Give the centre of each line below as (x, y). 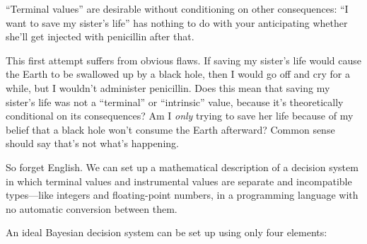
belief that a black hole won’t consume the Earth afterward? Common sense (170, 129)
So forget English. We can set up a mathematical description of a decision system (182, 167)
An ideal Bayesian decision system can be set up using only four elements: (167, 232)
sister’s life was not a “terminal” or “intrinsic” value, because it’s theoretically (175, 101)
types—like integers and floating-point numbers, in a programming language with (182, 195)
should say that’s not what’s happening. (92, 143)
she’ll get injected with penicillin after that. (100, 36)
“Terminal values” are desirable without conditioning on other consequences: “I (177, 8)
